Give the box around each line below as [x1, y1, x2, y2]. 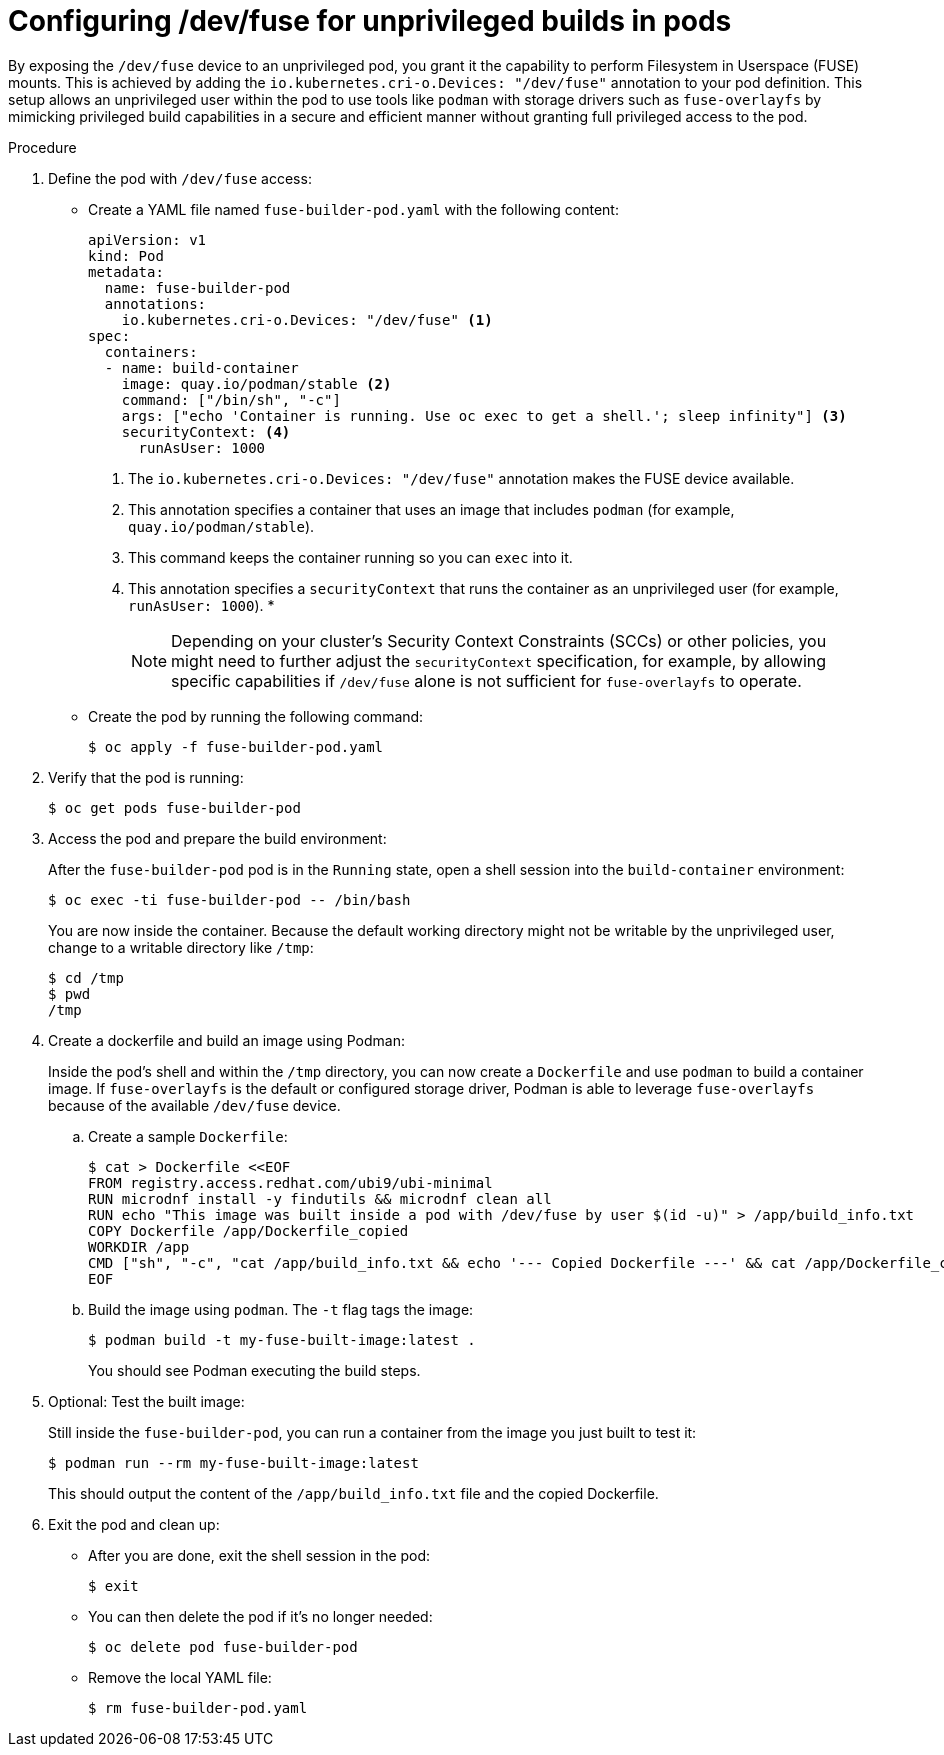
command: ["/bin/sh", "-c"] [121, 391, 341, 408]
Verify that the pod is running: [48, 768, 244, 786]
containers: [104, 343, 198, 360]
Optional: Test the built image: [48, 1392, 245, 1410]
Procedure [8, 138, 77, 156]
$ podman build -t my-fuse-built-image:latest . [88, 1331, 476, 1348]
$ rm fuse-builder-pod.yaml [88, 1699, 308, 1716]
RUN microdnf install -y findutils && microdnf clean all [88, 1190, 552, 1207]
